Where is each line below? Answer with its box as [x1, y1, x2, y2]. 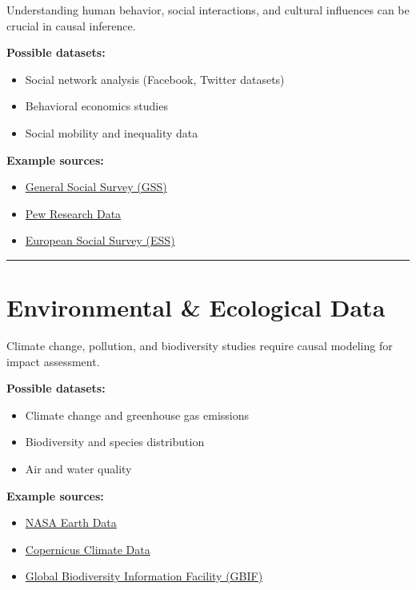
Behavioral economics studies [25, 98, 168, 114]
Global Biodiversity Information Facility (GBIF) [25, 568, 263, 584]
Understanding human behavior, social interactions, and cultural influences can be [6, 2, 410, 18]
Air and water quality [25, 460, 132, 477]
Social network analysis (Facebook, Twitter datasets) [25, 70, 285, 87]
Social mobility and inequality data [25, 124, 198, 141]
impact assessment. [6, 353, 100, 369]
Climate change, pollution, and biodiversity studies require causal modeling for [6, 337, 393, 354]
